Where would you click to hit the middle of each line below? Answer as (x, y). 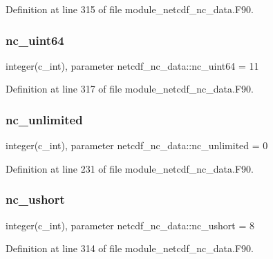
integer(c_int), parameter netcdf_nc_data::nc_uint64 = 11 (132, 65)
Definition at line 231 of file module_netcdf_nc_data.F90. (130, 168)
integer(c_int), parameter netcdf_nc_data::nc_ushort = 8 (130, 225)
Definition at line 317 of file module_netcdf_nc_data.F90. (130, 89)
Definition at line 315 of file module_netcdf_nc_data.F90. (130, 9)
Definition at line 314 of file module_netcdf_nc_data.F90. (130, 248)
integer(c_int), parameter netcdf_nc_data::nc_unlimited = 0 (137, 145)
